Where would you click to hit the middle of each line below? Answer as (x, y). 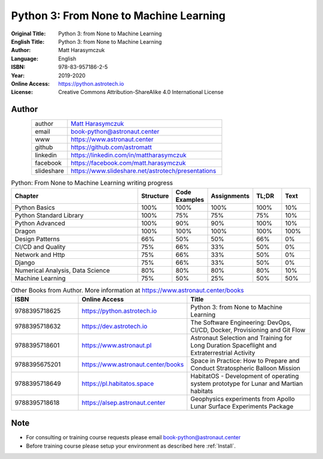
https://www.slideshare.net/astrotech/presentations (144, 171)
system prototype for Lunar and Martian (247, 383)
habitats (202, 391)
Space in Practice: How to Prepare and (245, 361)
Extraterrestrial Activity (223, 352)
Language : (25, 58)
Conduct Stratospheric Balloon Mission (246, 368)
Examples (190, 200)
